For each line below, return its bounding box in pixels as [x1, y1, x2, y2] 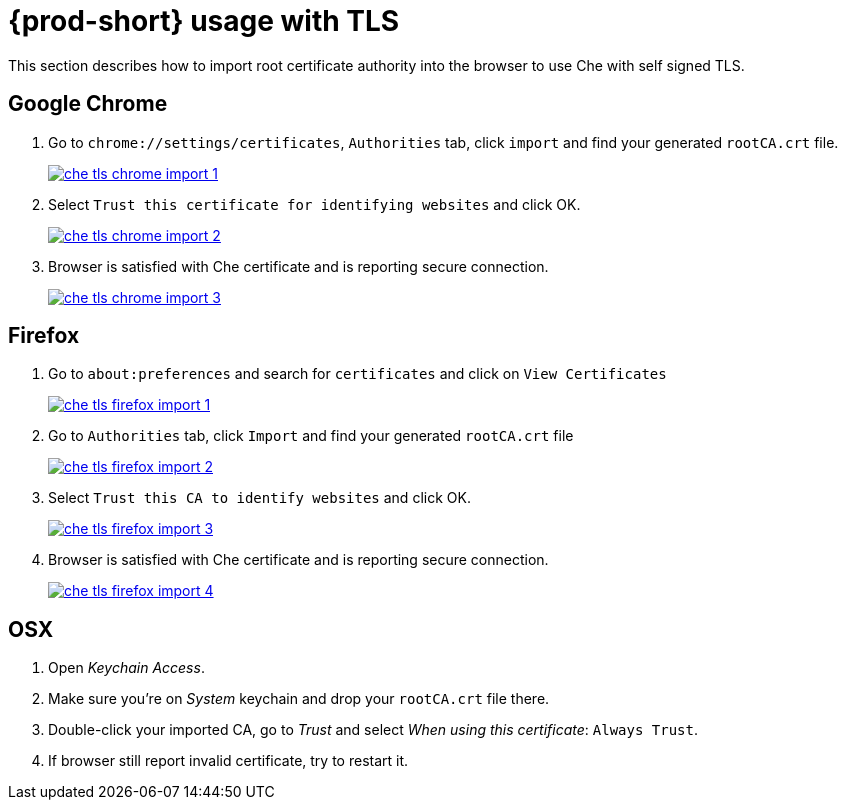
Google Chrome [8, 91, 168, 117]
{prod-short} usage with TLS [8, 4, 400, 38]
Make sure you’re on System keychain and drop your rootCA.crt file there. [48, 690, 550, 708]
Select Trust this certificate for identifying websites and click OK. [48, 195, 581, 213]
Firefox [8, 323, 80, 349]
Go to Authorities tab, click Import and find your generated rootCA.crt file [48, 427, 574, 445]
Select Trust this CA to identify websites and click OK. [48, 489, 471, 507]
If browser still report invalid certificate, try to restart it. [48, 752, 409, 770]
